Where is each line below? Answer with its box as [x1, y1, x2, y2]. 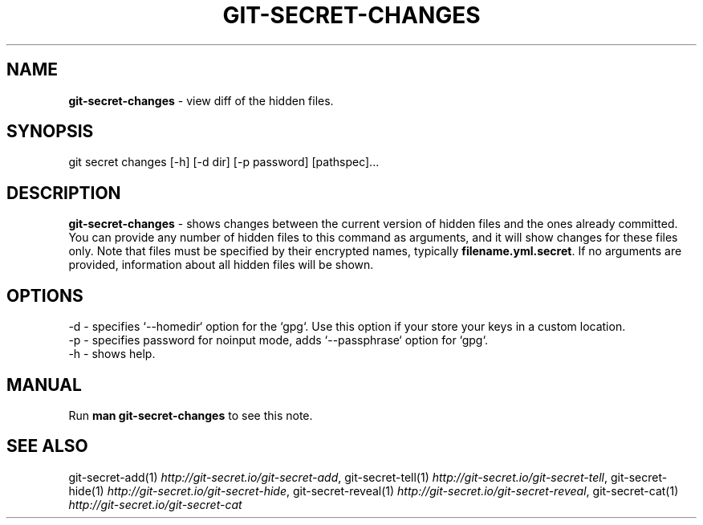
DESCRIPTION [6, 182, 121, 203]
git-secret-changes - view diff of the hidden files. [68, 93, 334, 108]
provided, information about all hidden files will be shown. [68, 258, 374, 272]
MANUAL [6, 374, 82, 395]
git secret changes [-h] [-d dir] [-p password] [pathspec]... [68, 155, 380, 169]
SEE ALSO [6, 436, 88, 457]
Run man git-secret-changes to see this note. [68, 408, 313, 422]
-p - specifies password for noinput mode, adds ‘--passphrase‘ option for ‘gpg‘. [68, 333, 488, 348]
